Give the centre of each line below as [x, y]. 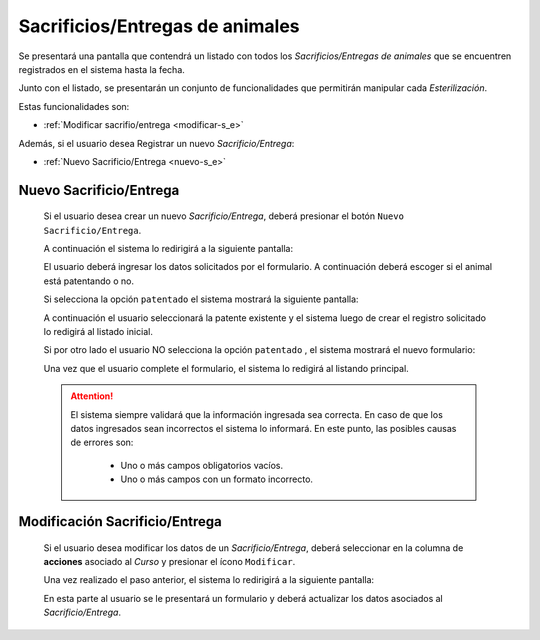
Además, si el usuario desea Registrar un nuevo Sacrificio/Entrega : [156, 143]
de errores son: [102, 442]
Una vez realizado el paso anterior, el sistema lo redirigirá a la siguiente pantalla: [209, 580]
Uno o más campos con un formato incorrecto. [217, 479]
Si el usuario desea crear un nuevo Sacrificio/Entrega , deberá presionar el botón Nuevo [224, 216]
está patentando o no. [89, 281]
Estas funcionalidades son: [74, 106]
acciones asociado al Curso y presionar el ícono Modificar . [169, 561]
